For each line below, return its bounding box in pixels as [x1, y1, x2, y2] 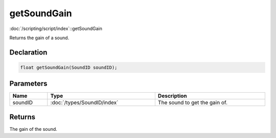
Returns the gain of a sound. [9, 35, 70, 41]
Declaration [9, 48, 48, 57]
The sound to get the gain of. [157, 99, 227, 106]
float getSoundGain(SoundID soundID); [20, 64, 118, 70]
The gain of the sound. [9, 126, 57, 132]
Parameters [9, 79, 48, 88]
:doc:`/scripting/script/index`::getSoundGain [9, 25, 102, 32]
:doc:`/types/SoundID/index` [50, 99, 119, 106]
